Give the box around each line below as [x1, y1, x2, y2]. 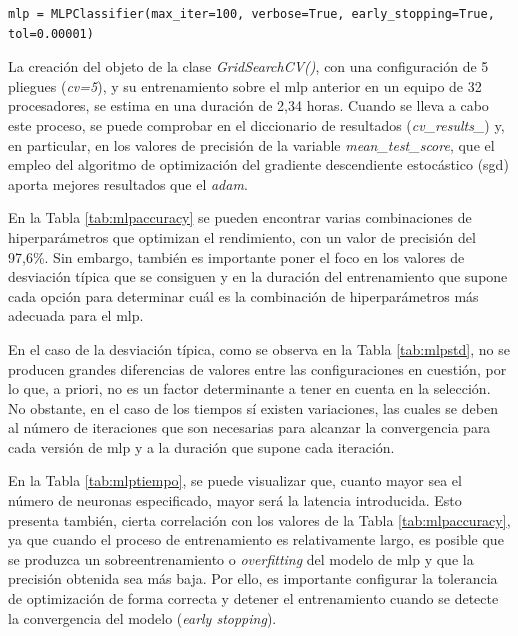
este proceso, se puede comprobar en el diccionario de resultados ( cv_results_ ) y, [8, 114, 505, 135]
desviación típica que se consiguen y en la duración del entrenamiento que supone [8, 266, 508, 287]
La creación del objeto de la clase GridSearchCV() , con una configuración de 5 [8, 56, 489, 77]
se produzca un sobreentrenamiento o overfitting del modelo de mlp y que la [8, 548, 474, 569]
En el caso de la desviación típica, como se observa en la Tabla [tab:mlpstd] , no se [8, 338, 510, 359]
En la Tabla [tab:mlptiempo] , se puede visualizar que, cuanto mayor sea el [8, 470, 462, 491]
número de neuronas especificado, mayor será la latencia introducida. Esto [8, 490, 462, 511]
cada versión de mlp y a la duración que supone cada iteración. [8, 436, 395, 457]
